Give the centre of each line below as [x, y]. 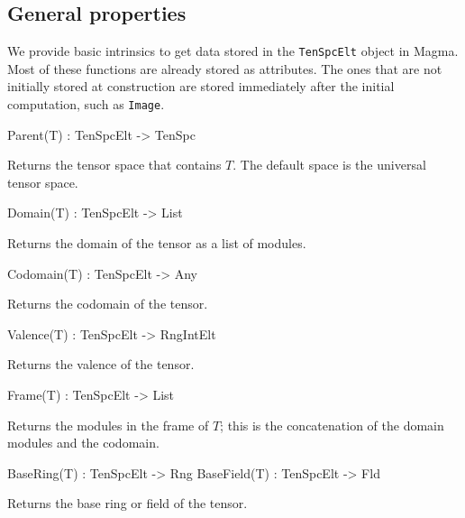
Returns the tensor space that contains [114, 165]
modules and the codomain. [83, 443]
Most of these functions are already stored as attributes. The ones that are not [225, 68]
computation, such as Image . [86, 104]
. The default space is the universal [329, 165]
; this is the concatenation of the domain [332, 425]
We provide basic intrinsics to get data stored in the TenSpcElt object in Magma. [233, 51]
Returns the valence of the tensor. [101, 364]
